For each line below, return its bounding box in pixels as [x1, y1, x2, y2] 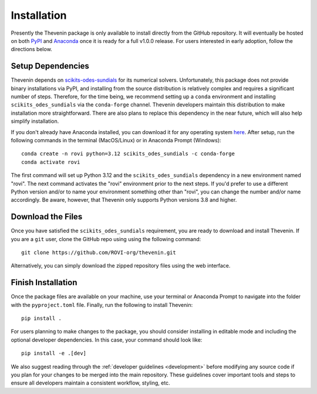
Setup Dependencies [11, 61, 89, 71]
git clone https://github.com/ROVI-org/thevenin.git [21, 249, 176, 256]
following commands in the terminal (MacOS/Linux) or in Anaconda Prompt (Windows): [11, 136, 221, 143]
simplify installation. [11, 118, 59, 125]
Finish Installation [11, 278, 77, 288]
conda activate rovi [21, 159, 80, 165]
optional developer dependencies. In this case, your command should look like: [11, 336, 203, 343]
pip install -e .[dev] [21, 350, 87, 357]
